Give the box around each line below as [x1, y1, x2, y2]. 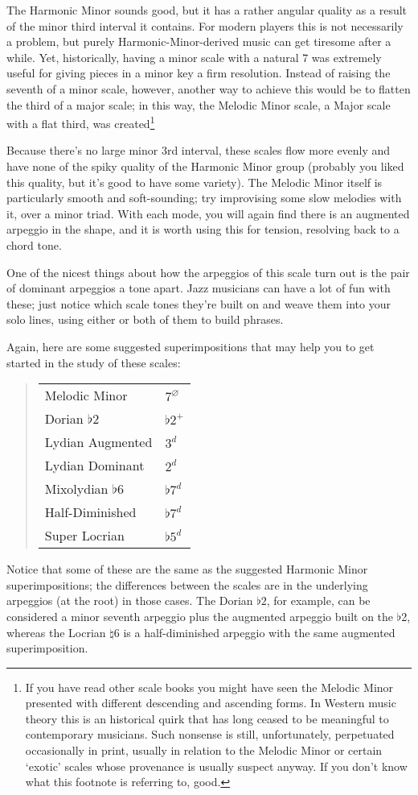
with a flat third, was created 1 [6, 113, 155, 131]
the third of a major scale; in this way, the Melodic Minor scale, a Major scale [6, 96, 391, 113]
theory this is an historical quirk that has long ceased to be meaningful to [25, 710, 389, 727]
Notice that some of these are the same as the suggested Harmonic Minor [6, 561, 368, 578]
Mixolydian [44, 479, 109, 499]
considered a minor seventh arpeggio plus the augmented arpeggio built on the [6, 607, 394, 624]
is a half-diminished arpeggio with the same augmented [123, 623, 395, 640]
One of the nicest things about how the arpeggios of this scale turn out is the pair [6, 263, 410, 280]
